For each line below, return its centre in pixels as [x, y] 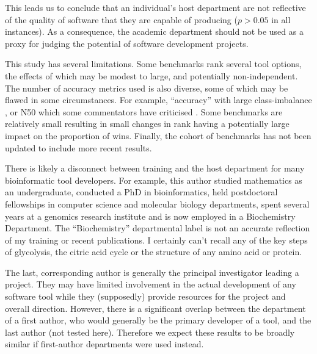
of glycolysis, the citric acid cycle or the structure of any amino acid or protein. [154, 252]
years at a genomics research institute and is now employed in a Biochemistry [150, 216]
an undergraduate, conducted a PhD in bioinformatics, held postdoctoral [141, 192]
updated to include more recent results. [78, 147]
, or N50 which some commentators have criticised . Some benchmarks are [144, 111]
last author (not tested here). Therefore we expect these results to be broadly [150, 332]
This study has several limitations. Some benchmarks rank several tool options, [153, 64]
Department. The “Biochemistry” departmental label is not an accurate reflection [158, 228]
